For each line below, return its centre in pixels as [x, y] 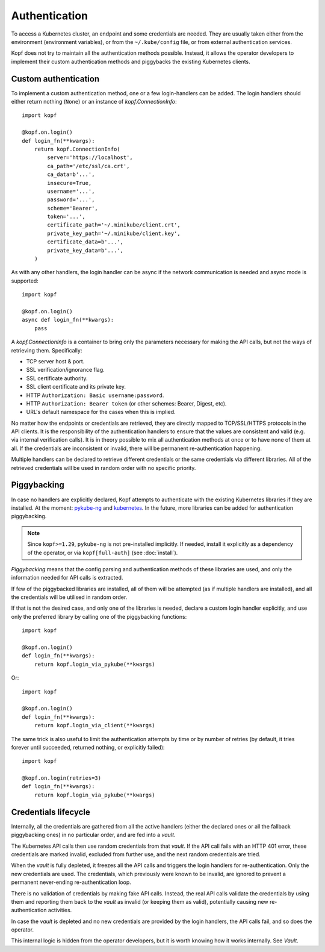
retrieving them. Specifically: [47, 350]
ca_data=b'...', [71, 174]
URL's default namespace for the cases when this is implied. [101, 412]
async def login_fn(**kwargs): [68, 320]
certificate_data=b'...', [85, 242]
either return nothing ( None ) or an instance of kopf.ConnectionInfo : [94, 102]
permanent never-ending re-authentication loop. [71, 882]
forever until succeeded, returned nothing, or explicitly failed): [88, 747]
